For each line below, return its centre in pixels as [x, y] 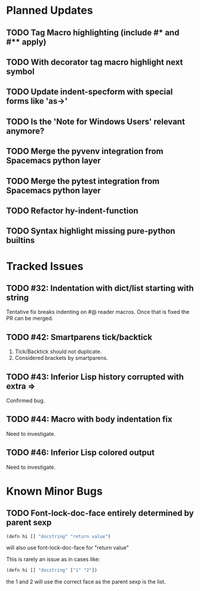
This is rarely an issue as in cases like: [53, 559]
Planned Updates [50, 10]
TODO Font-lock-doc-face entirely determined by [100, 513]
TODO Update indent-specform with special [90, 92]
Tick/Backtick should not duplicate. [58, 351]
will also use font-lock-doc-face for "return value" [68, 548]
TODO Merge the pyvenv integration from [85, 151]
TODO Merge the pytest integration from [83, 181]
